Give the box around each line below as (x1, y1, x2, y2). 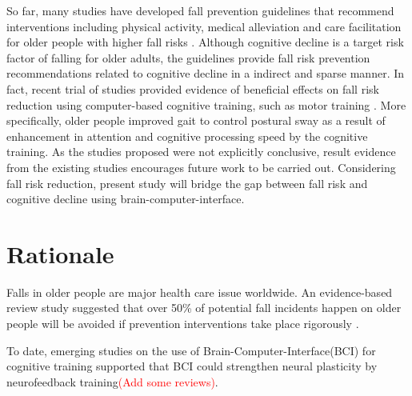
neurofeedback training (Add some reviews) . (6, 373, 218, 390)
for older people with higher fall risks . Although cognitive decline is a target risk (6, 34, 404, 50)
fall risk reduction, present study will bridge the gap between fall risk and (6, 174, 368, 191)
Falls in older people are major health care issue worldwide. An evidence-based (6, 283, 393, 300)
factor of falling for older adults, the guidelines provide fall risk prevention (6, 49, 370, 66)
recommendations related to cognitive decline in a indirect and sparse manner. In (6, 65, 405, 82)
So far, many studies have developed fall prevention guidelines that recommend (6, 2, 394, 18)
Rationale (6, 237, 114, 270)
